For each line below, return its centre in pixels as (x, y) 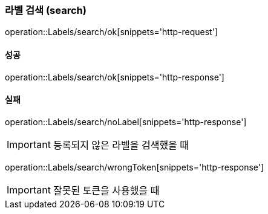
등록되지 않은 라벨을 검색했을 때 (121, 145)
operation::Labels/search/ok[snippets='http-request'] (111, 32)
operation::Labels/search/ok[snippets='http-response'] (115, 77)
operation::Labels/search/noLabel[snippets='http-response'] (126, 122)
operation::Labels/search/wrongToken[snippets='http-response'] (135, 167)
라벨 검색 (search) (46, 10)
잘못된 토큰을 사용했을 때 (106, 190)
